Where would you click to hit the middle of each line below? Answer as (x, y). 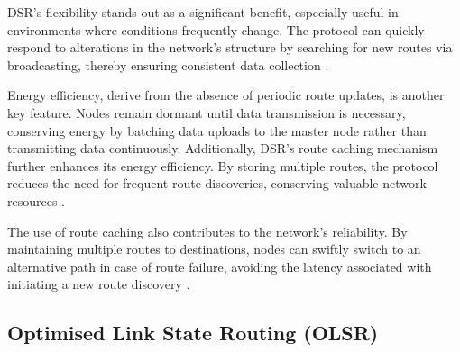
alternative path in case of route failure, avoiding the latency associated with (220, 266)
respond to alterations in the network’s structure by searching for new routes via (230, 47)
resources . (37, 200)
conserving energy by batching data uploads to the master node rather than (217, 130)
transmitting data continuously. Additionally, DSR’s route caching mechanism (223, 148)
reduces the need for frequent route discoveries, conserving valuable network (217, 183)
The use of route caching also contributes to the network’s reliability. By (207, 231)
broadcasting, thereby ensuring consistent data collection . (168, 64)
